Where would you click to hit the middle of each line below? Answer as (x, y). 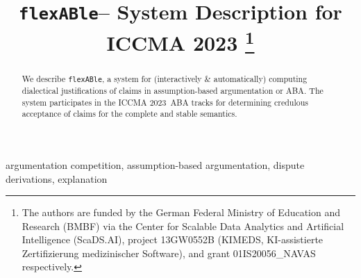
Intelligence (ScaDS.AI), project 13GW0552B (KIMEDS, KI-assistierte (173, 239)
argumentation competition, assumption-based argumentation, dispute (155, 164)
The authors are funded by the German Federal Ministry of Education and (181, 212)
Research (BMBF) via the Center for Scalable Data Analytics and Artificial (183, 226)
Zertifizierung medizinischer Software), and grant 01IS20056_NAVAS (169, 253)
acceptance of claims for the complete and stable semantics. (129, 114)
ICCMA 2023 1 (180, 41)
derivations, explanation (57, 178)
